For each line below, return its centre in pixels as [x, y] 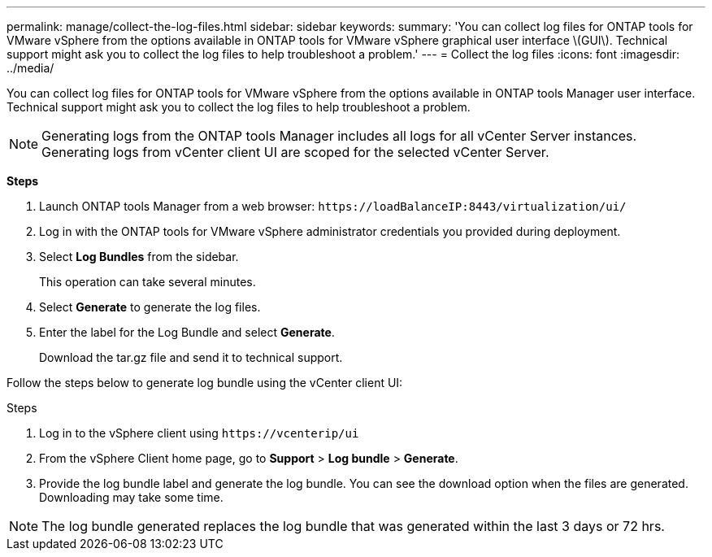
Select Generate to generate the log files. [150, 307]
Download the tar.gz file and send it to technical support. [191, 357]
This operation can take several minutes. [148, 282]
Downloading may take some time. [131, 497]
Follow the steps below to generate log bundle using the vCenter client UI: [205, 383]
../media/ [30, 68]
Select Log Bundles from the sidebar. [139, 257]
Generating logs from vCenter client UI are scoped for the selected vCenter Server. [295, 152]
